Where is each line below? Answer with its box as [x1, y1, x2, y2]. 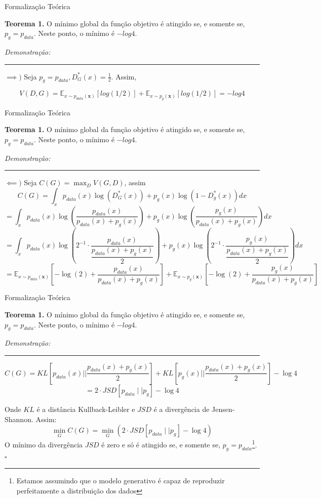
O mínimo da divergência [5, 439, 83, 449]
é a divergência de [153, 403, 210, 414]
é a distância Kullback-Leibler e [36, 403, 135, 414]
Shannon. [5, 413, 33, 424]
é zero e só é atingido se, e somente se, [101, 439, 221, 449]
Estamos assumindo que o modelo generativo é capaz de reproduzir [16, 475, 225, 486]
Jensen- [212, 403, 235, 414]
